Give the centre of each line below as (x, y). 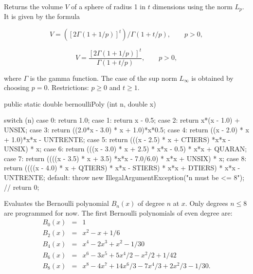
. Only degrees (207, 203)
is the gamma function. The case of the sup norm (103, 78)
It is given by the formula (42, 16)
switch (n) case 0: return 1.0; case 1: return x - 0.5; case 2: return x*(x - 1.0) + (122, 120)
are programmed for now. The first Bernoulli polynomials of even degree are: (118, 212)
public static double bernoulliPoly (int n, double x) (80, 103)
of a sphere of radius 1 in (108, 6)
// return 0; (22, 187)
